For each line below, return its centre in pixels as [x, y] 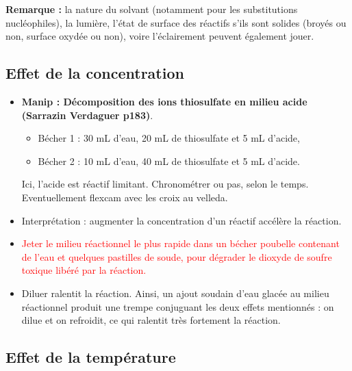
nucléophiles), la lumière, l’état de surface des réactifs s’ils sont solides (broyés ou [176, 22]
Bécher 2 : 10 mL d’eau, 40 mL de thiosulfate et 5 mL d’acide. [169, 161]
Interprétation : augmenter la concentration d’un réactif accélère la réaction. [181, 220]
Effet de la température [91, 357]
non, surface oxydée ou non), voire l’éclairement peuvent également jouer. [160, 36]
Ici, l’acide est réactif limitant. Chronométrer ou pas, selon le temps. [165, 184]
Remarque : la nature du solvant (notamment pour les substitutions [152, 9]
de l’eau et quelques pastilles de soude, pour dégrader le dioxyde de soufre [177, 256]
